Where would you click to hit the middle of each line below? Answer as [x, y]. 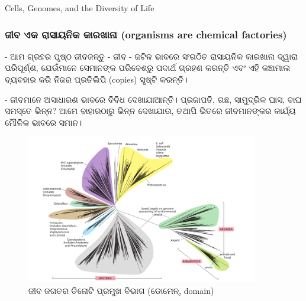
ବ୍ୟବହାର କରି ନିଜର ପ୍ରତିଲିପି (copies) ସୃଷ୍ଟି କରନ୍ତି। [96, 79]
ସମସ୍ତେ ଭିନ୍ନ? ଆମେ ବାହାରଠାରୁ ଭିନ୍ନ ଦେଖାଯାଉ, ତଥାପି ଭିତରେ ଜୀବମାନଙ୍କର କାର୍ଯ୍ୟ [150, 111]
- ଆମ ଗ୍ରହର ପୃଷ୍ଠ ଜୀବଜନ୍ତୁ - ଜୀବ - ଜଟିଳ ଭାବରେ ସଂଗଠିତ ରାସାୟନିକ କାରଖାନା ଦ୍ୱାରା [151, 56]
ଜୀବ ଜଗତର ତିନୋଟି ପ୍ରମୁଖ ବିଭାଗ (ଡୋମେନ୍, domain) [121, 290]
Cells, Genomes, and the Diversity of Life [80, 8]
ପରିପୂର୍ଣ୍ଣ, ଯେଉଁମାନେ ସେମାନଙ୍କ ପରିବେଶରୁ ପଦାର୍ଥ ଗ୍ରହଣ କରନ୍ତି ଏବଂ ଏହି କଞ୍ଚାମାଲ [148, 68]
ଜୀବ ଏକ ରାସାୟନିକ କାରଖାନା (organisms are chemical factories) [146, 34]
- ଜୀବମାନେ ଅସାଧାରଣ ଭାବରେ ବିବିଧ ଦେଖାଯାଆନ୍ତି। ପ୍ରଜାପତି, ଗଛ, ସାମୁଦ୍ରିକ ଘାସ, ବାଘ [153, 99]
